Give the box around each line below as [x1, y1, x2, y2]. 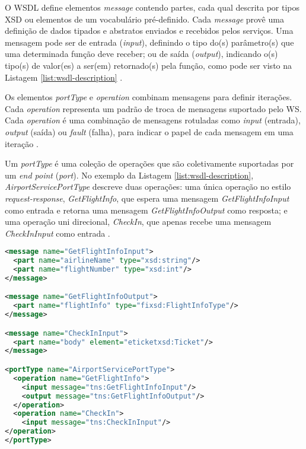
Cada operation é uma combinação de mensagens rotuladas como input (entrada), [5, 114, 301, 126]
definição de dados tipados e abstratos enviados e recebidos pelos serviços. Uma [5, 24, 294, 37]
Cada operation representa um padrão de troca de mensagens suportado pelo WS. [5, 102, 302, 114]
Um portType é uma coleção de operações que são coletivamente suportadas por [5, 157, 294, 170]
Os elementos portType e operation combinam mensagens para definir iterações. [5, 91, 292, 103]
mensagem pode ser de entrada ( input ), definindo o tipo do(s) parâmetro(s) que [5, 36, 294, 48]
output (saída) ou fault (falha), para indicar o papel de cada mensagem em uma [5, 125, 294, 138]
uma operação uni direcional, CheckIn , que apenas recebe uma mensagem [5, 215, 272, 228]
